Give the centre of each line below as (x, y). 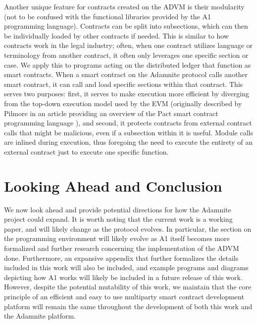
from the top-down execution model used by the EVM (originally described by (123, 103)
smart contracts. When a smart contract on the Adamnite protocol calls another (126, 74)
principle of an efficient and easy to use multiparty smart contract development (124, 296)
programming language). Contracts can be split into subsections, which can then (126, 26)
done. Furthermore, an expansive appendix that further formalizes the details (121, 258)
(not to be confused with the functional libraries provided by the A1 (107, 16)
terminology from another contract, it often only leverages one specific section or (126, 55)
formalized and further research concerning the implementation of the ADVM (122, 248)
